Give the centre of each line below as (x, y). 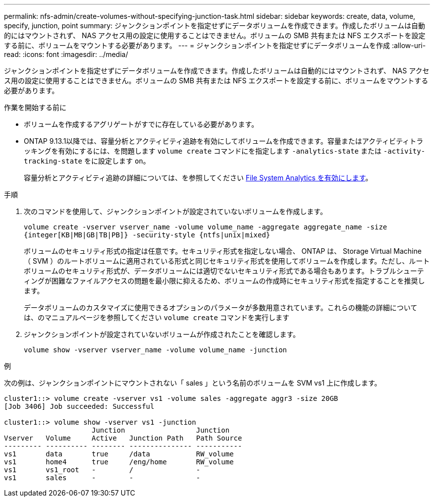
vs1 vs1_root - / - (102, 470)
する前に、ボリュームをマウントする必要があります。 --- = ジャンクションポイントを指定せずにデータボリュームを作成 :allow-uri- (215, 45)
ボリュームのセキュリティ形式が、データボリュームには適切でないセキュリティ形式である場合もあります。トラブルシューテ (224, 271)
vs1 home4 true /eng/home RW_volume (119, 462)
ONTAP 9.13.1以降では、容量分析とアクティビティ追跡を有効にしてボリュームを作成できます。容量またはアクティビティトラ (224, 141)
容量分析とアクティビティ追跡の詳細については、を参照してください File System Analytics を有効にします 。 (198, 178)
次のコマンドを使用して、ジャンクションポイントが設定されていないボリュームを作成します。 (175, 211)
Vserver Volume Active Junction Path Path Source (123, 438)
